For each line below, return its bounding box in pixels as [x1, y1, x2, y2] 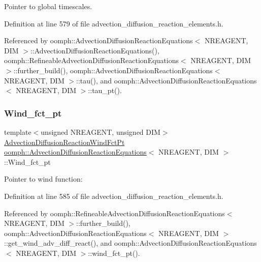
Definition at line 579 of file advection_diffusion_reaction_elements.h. [4, 18, 223, 28]
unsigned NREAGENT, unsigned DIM [41, 126, 160, 137]
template [4, 126, 31, 137]
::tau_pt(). [88, 85, 122, 96]
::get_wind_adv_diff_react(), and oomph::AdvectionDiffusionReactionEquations [4, 238, 257, 248]
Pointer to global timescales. [4, 1, 92, 11]
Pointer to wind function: [4, 173, 83, 184]
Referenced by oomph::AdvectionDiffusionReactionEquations [4, 35, 193, 46]
